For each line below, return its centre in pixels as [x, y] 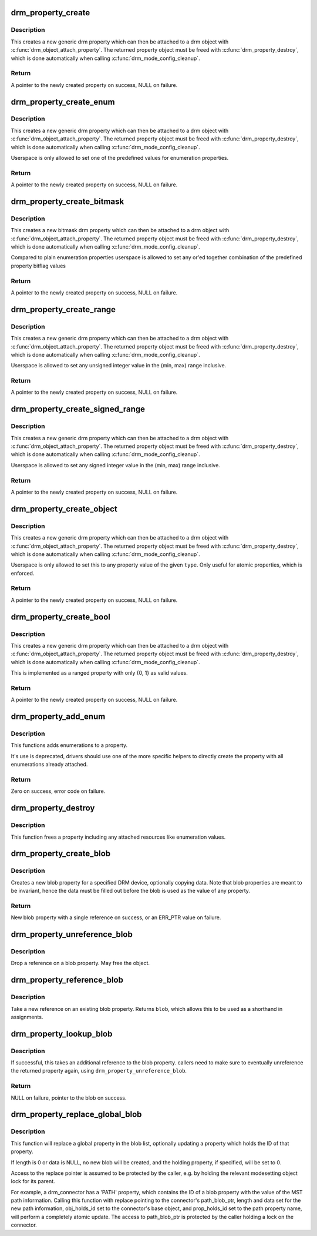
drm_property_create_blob [61, 854]
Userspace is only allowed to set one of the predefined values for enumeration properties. [120, 158]
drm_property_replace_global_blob [76, 1115]
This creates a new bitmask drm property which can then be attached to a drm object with [120, 230]
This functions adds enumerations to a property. [69, 745]
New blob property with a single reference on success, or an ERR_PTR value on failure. [116, 917]
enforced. [23, 573]
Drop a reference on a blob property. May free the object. [80, 963]
